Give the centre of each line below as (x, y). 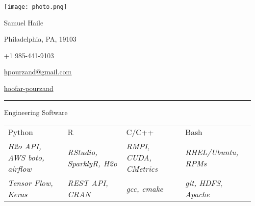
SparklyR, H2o (92, 163)
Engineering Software (36, 112)
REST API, (88, 183)
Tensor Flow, (31, 183)
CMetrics (142, 169)
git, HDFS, (204, 183)
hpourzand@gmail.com (38, 72)
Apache (197, 194)
